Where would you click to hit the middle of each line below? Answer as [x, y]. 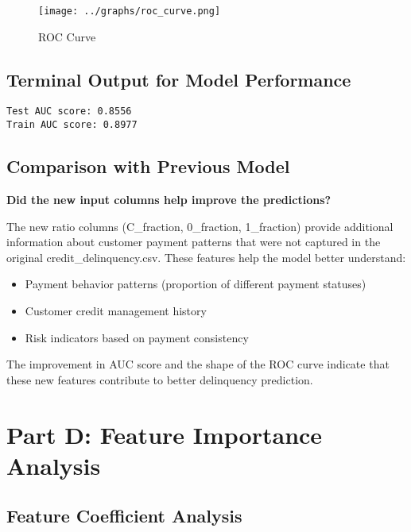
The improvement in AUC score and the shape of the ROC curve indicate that [198, 364]
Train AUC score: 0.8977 [72, 125]
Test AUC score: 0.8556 [69, 112]
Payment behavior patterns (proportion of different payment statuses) [196, 284]
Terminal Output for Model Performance [179, 79]
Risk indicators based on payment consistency [137, 337]
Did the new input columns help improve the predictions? [169, 199]
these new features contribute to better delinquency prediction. [160, 379]
